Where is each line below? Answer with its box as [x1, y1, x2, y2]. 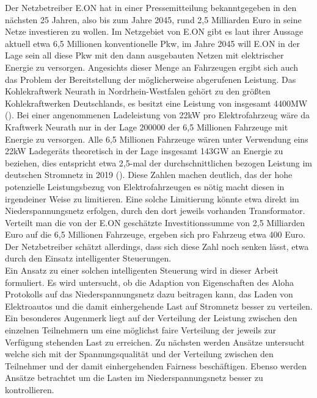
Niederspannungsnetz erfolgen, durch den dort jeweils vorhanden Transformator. [5, 204, 305, 217]
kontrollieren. [5, 383, 54, 396]
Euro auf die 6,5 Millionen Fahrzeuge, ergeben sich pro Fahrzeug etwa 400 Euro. [5, 228, 305, 241]
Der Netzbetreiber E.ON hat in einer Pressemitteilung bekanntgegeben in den [5, 1, 297, 13]
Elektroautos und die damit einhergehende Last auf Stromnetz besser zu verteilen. [5, 299, 313, 312]
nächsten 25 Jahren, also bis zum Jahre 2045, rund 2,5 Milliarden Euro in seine [5, 13, 302, 26]
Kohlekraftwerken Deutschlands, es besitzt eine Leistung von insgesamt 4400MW [5, 96, 308, 109]
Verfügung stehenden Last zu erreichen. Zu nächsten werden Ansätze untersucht [5, 335, 305, 348]
